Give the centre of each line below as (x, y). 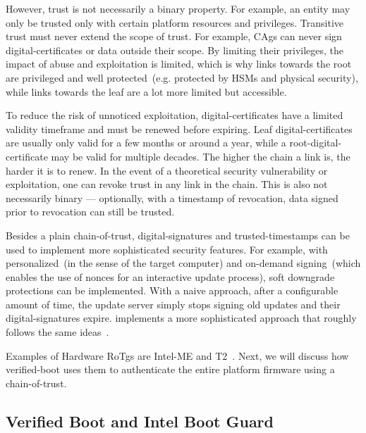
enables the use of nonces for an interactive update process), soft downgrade (170, 276)
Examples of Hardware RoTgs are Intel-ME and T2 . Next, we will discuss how (177, 355)
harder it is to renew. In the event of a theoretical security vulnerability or (167, 170)
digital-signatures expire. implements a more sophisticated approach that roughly (181, 318)
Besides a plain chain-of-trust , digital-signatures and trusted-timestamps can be (178, 235)
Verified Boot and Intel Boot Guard (140, 421)
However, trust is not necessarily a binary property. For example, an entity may (178, 8)
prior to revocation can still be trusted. (90, 212)
